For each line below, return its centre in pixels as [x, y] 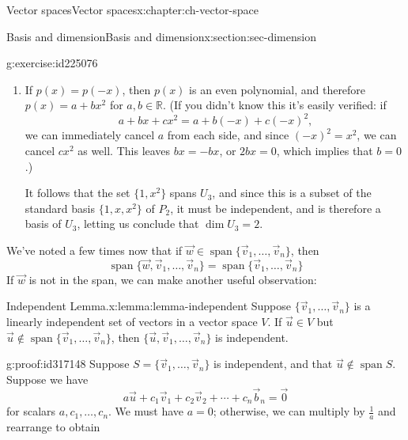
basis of [43, 224]
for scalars [31, 411]
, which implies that [325, 151]
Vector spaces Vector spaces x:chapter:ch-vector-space [132, 9]
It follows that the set [77, 193]
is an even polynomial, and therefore [278, 89]
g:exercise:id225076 [52, 63]
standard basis [60, 208]
